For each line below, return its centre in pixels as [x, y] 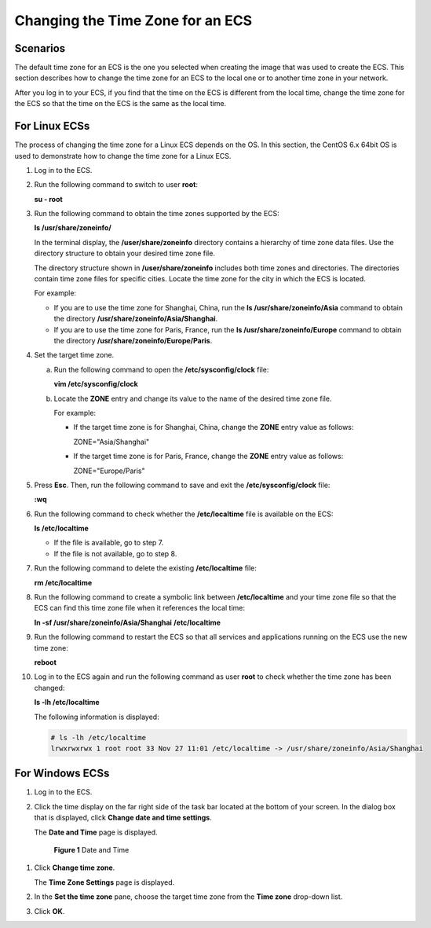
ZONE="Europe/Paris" [109, 471]
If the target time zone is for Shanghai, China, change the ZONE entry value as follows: [214, 427]
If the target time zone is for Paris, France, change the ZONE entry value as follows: [208, 457]
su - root [48, 199]
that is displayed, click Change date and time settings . [123, 818]
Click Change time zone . [75, 867]
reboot [45, 662]
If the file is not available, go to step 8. [115, 553]
